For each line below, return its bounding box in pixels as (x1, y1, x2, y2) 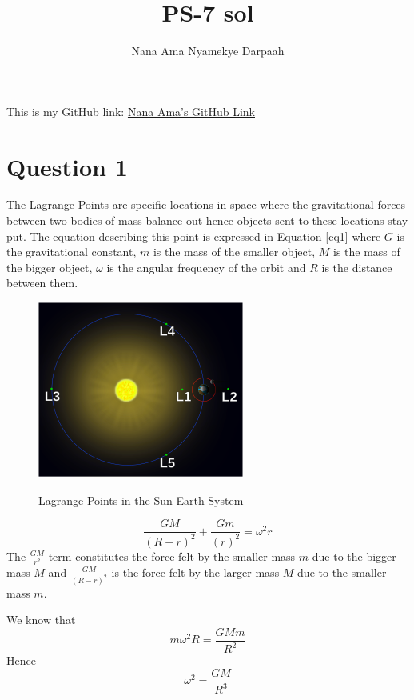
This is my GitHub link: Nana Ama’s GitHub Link (6, 102, 255, 119)
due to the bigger (312, 547, 396, 564)
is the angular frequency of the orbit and (106, 258, 306, 275)
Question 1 (6, 150, 128, 182)
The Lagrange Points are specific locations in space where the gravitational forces (6, 196, 406, 213)
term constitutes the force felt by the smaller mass (48, 547, 296, 564)
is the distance (321, 258, 392, 275)
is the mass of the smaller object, (153, 243, 316, 260)
